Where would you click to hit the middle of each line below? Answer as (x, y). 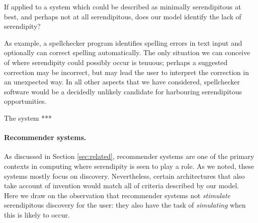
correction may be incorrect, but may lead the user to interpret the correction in (127, 72)
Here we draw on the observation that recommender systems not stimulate (117, 195)
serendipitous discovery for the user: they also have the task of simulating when (125, 205)
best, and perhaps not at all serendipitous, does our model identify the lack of (123, 16)
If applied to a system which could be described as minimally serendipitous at (123, 6)
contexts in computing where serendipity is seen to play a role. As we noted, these (129, 166)
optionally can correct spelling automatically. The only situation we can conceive (127, 52)
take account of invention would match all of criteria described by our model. (122, 186)
